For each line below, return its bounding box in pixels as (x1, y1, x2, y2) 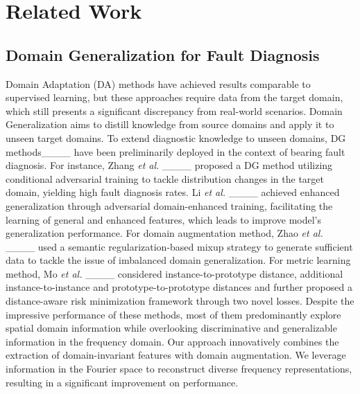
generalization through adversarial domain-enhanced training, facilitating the (6, 198, 333, 213)
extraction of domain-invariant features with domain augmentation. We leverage (6, 348, 346, 362)
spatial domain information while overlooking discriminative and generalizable (6, 321, 337, 335)
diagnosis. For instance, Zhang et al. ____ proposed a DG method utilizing (6, 158, 333, 172)
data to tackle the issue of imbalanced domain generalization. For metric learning (6, 253, 351, 267)
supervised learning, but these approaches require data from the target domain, (6, 90, 343, 105)
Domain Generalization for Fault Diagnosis (6, 44, 320, 65)
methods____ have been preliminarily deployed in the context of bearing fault (6, 144, 345, 159)
